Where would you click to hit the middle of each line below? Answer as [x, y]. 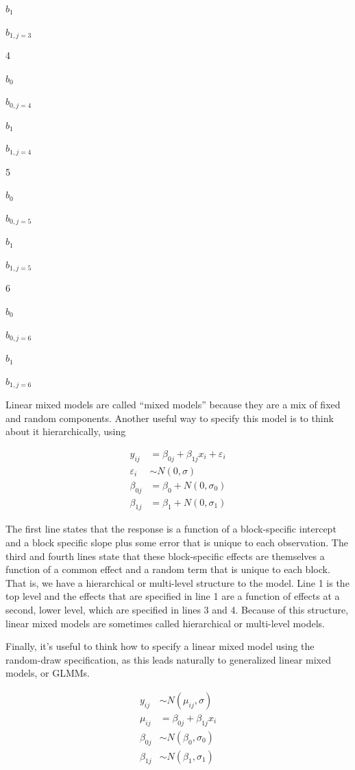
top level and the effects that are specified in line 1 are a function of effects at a [173, 596]
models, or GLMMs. [48, 673]
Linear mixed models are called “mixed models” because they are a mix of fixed [173, 405]
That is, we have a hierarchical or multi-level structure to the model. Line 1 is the [177, 582]
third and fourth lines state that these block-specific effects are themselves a [165, 556]
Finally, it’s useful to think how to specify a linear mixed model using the [160, 646]
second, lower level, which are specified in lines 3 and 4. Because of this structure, [177, 609]
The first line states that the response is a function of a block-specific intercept [171, 529]
